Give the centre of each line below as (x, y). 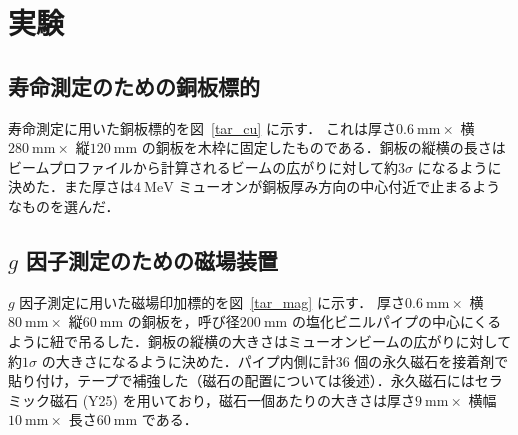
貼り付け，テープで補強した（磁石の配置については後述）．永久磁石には (241, 380)
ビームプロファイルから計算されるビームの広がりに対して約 (203, 166)
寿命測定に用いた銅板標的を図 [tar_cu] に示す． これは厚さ (202, 127)
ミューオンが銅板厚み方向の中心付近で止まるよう (339, 186)
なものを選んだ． (64, 205)
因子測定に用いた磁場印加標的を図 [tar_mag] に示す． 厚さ (212, 301)
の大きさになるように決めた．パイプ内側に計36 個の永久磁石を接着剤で (275, 360)
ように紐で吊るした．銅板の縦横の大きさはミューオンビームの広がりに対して (260, 340)
